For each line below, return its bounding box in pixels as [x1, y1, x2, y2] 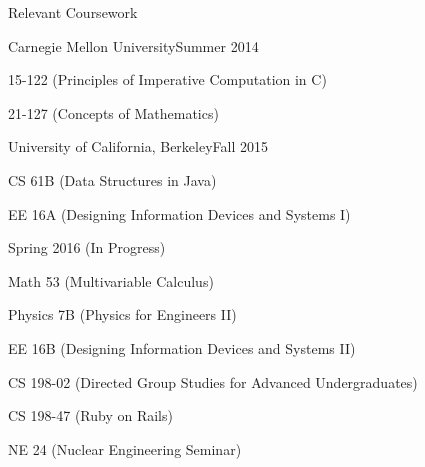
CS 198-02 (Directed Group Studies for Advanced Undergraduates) [8, 371, 418, 392]
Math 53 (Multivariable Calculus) [8, 270, 214, 291]
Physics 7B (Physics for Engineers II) [8, 304, 237, 325]
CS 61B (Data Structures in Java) [8, 169, 217, 190]
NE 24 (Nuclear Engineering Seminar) [8, 438, 242, 459]
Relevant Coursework [8, 2, 138, 22]
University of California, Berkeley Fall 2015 [8, 136, 269, 157]
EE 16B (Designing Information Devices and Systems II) [8, 337, 356, 358]
